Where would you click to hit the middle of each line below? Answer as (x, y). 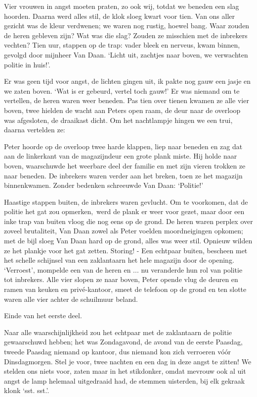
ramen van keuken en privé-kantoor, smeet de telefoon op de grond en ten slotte (125, 289)
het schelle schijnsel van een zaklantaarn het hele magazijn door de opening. (119, 260)
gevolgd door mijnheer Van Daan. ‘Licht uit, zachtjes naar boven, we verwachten (126, 54)
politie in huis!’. (27, 64)
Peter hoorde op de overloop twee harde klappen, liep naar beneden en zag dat (123, 146)
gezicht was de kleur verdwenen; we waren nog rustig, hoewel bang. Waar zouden (127, 26)
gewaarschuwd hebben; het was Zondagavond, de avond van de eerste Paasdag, (123, 342)
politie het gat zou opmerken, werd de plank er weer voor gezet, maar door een (124, 211)
